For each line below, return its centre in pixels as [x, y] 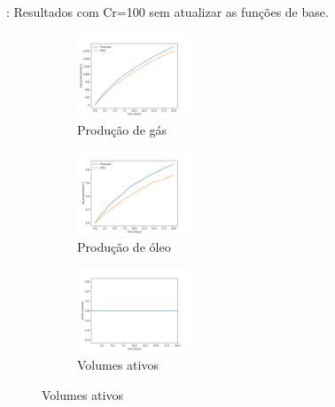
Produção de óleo [124, 247]
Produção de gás [122, 129]
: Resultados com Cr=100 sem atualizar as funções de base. [167, 12]
